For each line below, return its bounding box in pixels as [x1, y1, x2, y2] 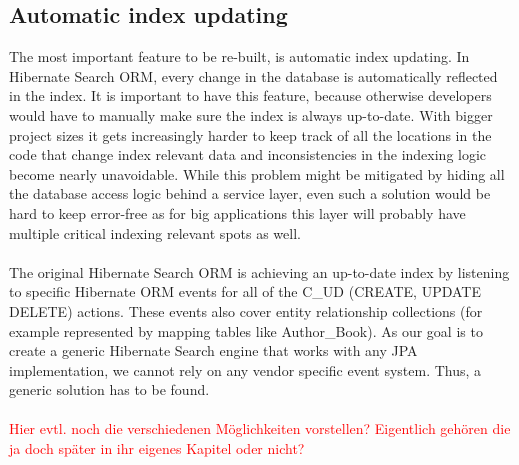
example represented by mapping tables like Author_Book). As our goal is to [9, 320, 483, 341]
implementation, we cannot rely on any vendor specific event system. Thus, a [9, 359, 482, 380]
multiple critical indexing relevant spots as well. [9, 222, 301, 243]
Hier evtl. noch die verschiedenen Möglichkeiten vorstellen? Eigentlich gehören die [9, 418, 511, 439]
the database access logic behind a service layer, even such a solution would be [9, 183, 491, 204]
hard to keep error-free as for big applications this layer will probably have [9, 202, 466, 223]
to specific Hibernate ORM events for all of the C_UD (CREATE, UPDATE [9, 281, 481, 302]
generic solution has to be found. [9, 379, 210, 400]
